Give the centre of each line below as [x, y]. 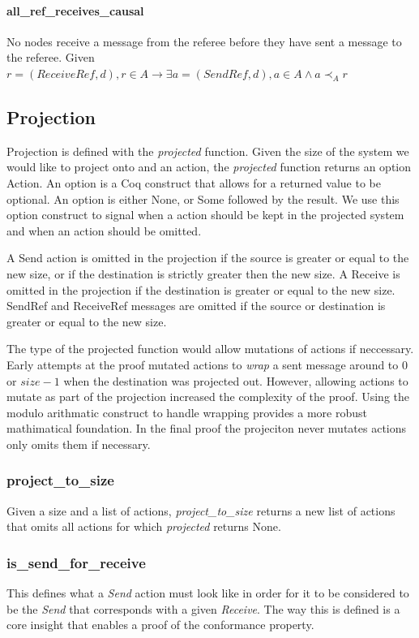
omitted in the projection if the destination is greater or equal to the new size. [201, 289]
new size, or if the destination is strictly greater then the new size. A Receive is [203, 273]
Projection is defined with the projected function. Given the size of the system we [208, 151]
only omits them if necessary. [79, 444]
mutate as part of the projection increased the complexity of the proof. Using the [208, 397]
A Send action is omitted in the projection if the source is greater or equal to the [208, 258]
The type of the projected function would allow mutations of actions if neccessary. [210, 349]
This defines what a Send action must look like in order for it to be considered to [208, 593]
